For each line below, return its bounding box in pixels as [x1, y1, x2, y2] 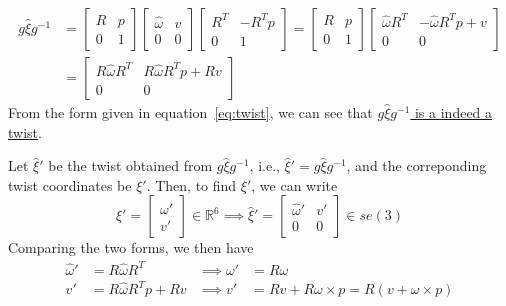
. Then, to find [146, 174, 237, 195]
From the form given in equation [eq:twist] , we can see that [8, 102, 373, 123]
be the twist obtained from [48, 155, 213, 176]
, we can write [251, 174, 338, 195]
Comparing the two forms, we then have [8, 237, 254, 258]
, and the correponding [346, 155, 487, 176]
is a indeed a [414, 102, 493, 123]
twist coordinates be [8, 174, 132, 195]
